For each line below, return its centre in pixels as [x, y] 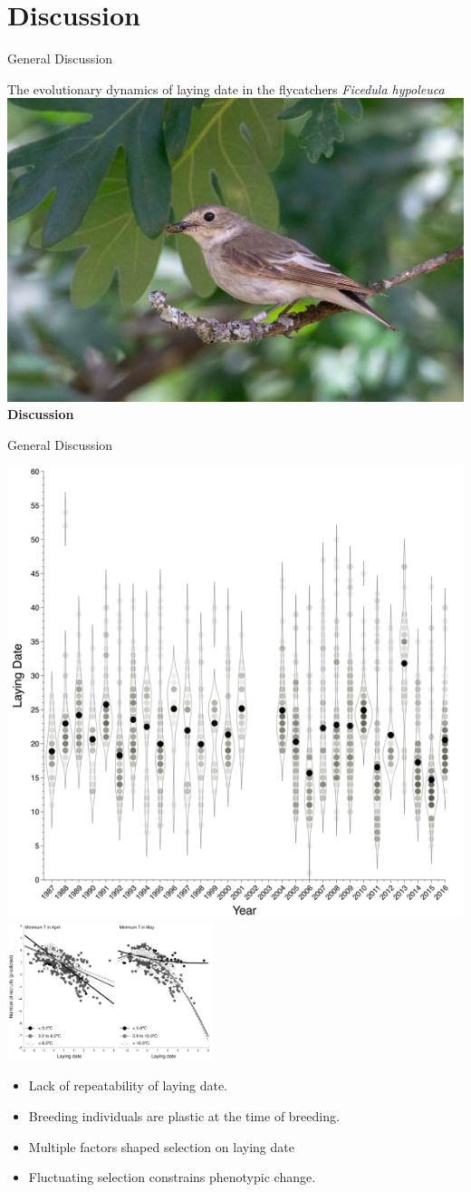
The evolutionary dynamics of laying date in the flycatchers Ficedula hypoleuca [226, 88]
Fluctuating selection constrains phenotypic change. [172, 1177]
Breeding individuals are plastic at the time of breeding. [184, 1115]
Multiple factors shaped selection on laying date [161, 1146]
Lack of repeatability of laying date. [128, 1085]
